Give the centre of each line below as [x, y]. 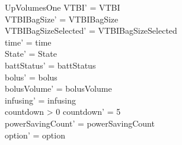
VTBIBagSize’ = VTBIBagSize [62, 19]
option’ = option [35, 135]
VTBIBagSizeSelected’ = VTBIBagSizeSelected [91, 30]
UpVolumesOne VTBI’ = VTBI [63, 7]
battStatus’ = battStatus [50, 65]
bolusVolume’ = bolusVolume [58, 88]
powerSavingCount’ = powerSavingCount [80, 123]
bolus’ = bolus [31, 77]
